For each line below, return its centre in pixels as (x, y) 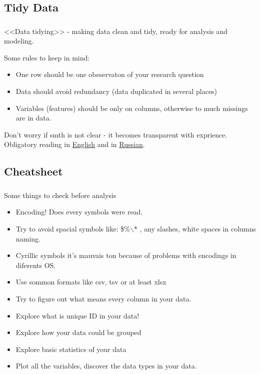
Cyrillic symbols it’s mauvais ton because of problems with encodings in (126, 255)
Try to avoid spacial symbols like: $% (73, 228)
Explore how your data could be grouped (78, 332)
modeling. (19, 41)
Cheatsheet (33, 171)
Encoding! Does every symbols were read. (79, 212)
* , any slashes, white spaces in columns (195, 228)
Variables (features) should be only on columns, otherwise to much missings (132, 108)
